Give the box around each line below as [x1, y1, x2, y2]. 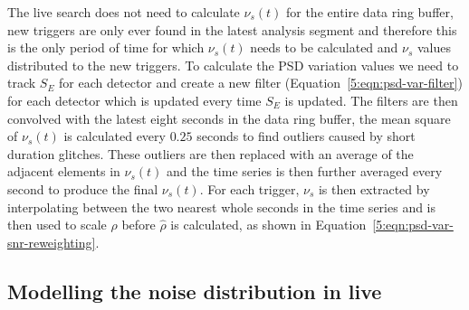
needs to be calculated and [250, 38, 398, 57]
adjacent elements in [7, 162, 120, 181]
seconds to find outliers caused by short [196, 127, 416, 146]
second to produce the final [7, 179, 158, 198]
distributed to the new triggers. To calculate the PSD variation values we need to [7, 55, 459, 74]
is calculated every [63, 127, 166, 146]
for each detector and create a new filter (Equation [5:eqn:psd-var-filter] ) [59, 73, 463, 92]
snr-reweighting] [7, 232, 96, 251]
